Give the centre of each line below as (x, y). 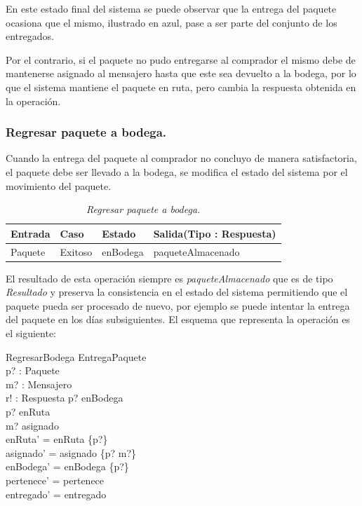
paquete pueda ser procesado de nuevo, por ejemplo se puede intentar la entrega (178, 305)
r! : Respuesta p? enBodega (65, 398)
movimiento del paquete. (59, 185)
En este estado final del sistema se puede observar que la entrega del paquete (171, 8)
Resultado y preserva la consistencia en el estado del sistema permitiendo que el (177, 292)
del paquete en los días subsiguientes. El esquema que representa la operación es (178, 319)
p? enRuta (28, 412)
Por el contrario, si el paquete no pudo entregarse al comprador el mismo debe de (181, 59)
